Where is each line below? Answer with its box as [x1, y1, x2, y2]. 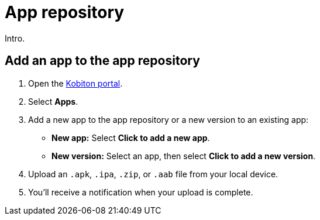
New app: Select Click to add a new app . [51, 132, 210, 143]
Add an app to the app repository [5, 53, 200, 68]
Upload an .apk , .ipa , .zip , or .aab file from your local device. [28, 169, 278, 179]
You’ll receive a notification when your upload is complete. [28, 187, 253, 197]
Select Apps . [28, 96, 78, 106]
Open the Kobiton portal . [28, 78, 123, 88]
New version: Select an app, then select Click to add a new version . [51, 150, 316, 161]
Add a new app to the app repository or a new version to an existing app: [28, 114, 309, 125]
